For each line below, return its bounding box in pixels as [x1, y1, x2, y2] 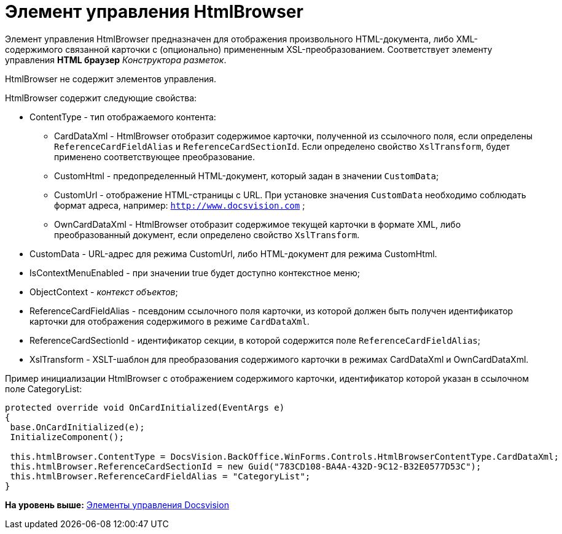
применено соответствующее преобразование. [54, 151, 256, 162]
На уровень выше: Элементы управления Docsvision [5, 499, 229, 510]
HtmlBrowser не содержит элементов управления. [5, 73, 217, 84]
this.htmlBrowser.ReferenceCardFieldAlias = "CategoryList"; [10, 471, 311, 481]
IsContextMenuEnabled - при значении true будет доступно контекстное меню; [29, 267, 361, 278]
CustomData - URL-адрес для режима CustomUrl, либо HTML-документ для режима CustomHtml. [29, 248, 437, 259]
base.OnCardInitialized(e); [10, 422, 145, 432]
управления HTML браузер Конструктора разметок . [5, 54, 227, 65]
